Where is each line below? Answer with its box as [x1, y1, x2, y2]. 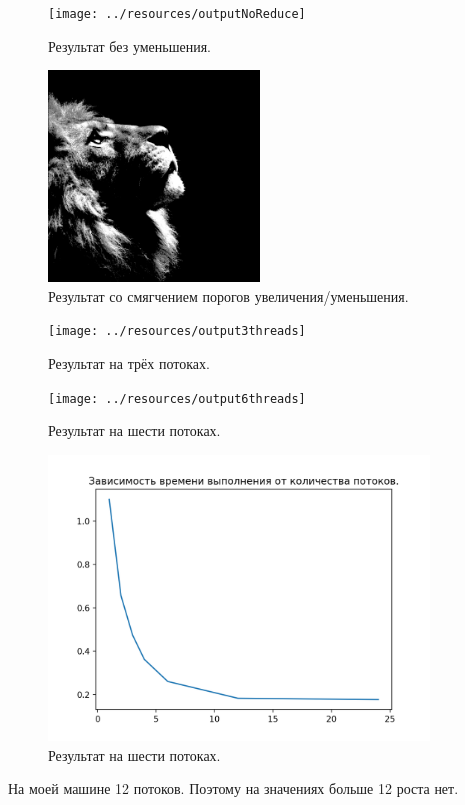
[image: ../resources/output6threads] [48, 391, 306, 406]
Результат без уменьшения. [48, 35, 211, 56]
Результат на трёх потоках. [48, 353, 210, 374]
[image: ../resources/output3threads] [48, 324, 306, 339]
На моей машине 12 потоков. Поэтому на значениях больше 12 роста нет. [8, 778, 459, 799]
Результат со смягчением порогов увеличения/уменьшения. [48, 285, 409, 306]
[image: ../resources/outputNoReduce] [48, 7, 306, 21]
